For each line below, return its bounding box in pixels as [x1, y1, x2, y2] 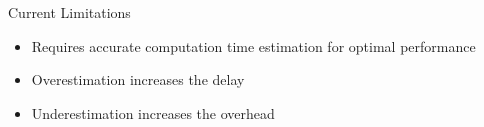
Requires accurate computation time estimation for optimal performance [31, 35, 476, 56]
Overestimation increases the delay [31, 69, 245, 90]
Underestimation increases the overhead [31, 102, 275, 123]
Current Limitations [8, 2, 131, 22]
